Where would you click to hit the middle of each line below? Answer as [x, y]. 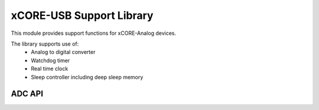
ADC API [27, 94]
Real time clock [50, 69]
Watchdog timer [51, 60]
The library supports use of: [45, 44]
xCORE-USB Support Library [82, 15]
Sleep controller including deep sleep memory [87, 77]
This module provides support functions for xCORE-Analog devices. [94, 33]
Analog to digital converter [63, 52]
